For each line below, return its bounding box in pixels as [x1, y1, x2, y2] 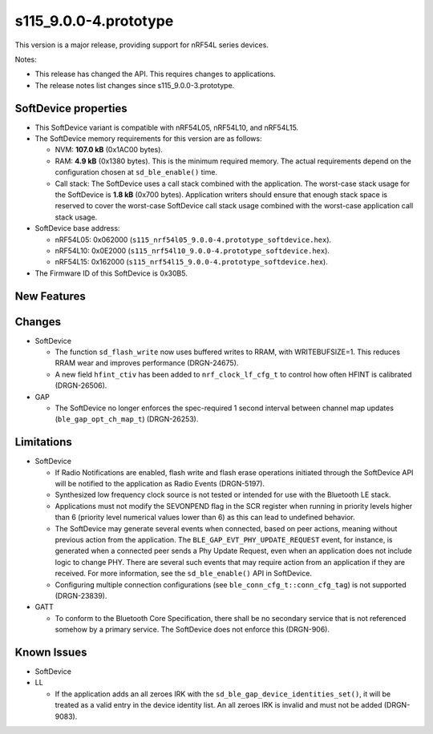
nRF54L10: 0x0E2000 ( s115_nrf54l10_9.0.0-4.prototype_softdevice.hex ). [55, 245, 330, 256]
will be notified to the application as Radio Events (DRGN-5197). [55, 479, 265, 489]
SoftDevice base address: [34, 224, 120, 233]
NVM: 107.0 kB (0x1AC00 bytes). [55, 145, 164, 155]
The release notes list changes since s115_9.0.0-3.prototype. [34, 80, 235, 90]
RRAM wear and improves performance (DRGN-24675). [55, 358, 239, 368]
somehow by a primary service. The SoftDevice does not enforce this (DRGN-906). [55, 625, 330, 635]
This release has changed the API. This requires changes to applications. [34, 69, 276, 79]
